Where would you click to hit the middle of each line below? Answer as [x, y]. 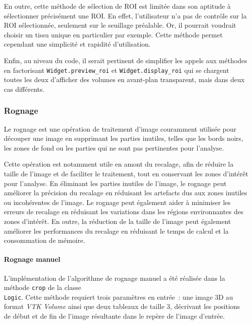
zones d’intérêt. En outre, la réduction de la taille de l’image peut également [118, 221]
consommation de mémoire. [45, 240]
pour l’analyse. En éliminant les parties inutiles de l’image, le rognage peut [115, 183]
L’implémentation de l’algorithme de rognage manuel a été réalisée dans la [115, 278]
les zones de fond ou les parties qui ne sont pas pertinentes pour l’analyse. [114, 147]
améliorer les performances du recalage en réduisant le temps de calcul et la [116, 230]
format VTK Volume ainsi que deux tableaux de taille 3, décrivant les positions [122, 306]
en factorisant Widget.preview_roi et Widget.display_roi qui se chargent [117, 70]
